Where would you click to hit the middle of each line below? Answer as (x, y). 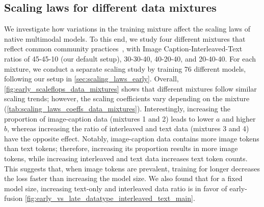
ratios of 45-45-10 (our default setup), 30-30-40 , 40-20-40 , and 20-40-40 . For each (130, 58)
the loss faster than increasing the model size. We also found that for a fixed (123, 178)
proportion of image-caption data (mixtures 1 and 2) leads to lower (109, 118)
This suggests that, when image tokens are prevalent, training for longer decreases (132, 168)
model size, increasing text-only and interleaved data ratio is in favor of (116, 188)
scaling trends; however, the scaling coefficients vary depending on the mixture (127, 98)
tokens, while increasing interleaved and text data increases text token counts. (126, 158)
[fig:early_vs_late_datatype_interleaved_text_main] (109, 198)
